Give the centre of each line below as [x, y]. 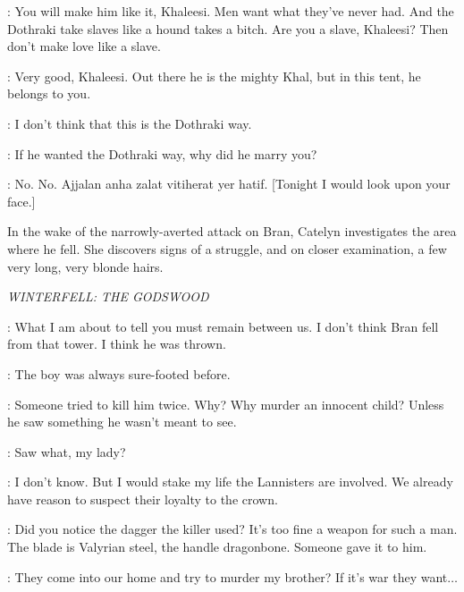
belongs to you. [49, 93]
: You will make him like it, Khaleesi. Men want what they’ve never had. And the [231, 11]
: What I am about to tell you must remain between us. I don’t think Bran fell [223, 326]
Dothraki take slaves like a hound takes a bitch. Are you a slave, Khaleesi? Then [228, 28]
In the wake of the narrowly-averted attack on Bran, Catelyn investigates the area [232, 231]
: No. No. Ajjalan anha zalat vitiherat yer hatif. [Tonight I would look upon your [229, 184]
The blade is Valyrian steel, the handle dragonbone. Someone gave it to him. [217, 547]
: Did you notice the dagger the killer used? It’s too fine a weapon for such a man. [232, 529]
